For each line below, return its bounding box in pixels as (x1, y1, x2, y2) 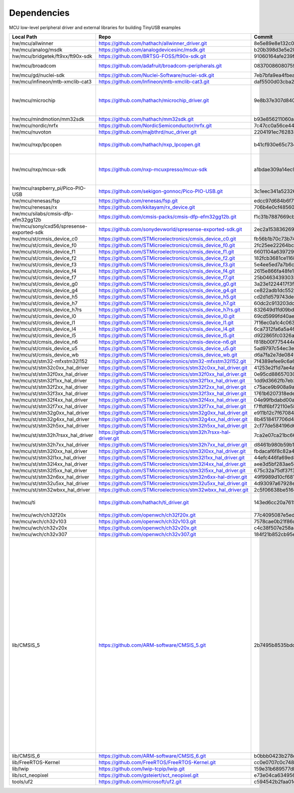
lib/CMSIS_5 (12, 641, 40, 648)
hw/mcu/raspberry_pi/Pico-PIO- (12, 185, 86, 191)
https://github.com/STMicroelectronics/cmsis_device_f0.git (98, 242, 235, 248)
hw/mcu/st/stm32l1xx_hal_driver (12, 454, 87, 461)
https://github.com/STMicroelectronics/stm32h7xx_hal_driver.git (98, 441, 247, 448)
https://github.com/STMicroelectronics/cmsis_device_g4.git (98, 287, 237, 294)
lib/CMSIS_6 (12, 752, 40, 759)
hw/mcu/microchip (12, 97, 56, 104)
